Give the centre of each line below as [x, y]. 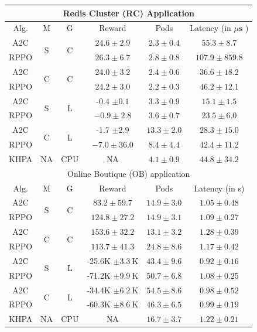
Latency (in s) [219, 188]
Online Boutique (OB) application [129, 173]
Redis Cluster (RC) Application [128, 13]
